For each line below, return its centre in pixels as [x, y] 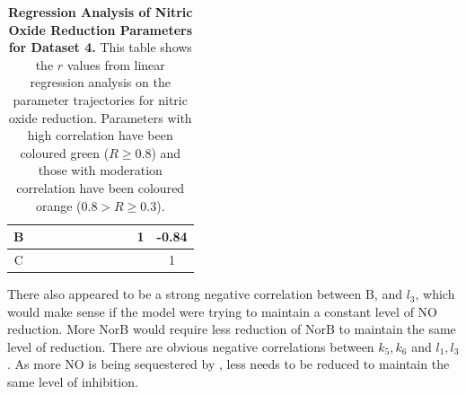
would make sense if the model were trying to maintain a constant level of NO [222, 311]
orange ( [58, 205]
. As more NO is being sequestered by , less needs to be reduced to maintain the [229, 364]
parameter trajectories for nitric [100, 99]
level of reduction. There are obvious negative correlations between [191, 346]
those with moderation [100, 170]
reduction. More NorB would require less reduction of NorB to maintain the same [232, 329]
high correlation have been [100, 135]
